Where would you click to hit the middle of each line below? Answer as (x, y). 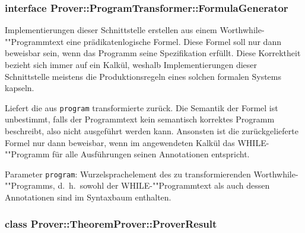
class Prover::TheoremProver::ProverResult (111, 223)
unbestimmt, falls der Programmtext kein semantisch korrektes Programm (140, 119)
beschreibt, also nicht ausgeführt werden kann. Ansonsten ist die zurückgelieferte (152, 131)
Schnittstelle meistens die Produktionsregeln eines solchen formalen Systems (143, 76)
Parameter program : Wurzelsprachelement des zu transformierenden (128, 174)
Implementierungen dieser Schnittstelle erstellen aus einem (111, 30)
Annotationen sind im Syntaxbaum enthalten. (88, 197)
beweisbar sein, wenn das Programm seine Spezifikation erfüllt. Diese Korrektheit (153, 53)
